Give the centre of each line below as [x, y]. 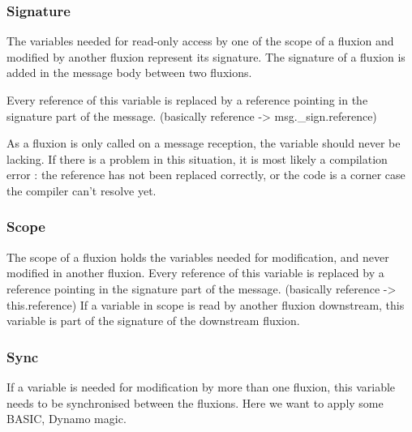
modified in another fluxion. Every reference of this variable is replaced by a [195, 273]
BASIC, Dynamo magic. [67, 419]
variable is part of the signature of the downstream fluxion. [153, 321]
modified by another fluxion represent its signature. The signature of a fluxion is [206, 56]
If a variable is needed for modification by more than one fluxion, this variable [201, 386]
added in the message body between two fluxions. [129, 73]
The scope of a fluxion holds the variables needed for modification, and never [198, 257]
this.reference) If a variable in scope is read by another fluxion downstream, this [206, 304]
